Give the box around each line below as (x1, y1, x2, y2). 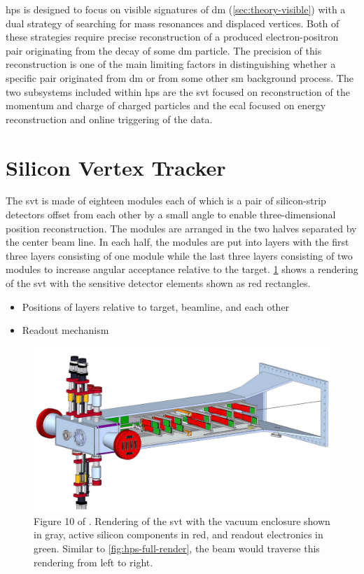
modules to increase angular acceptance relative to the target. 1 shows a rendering (6, 262, 358, 276)
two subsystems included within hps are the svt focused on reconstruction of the (6, 84, 350, 99)
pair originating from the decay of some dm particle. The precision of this (6, 43, 322, 57)
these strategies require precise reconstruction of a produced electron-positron (6, 29, 339, 44)
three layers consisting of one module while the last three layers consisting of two (6, 248, 353, 262)
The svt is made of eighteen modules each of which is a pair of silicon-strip (6, 193, 326, 208)
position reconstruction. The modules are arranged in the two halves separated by (6, 220, 357, 235)
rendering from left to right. (34, 554, 153, 569)
